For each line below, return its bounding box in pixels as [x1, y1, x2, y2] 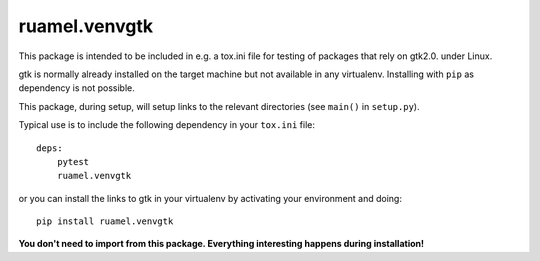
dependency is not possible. [18, 82, 135, 94]
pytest [56, 156, 90, 167]
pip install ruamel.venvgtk [36, 216, 174, 227]
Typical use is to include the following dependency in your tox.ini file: [18, 119, 315, 131]
